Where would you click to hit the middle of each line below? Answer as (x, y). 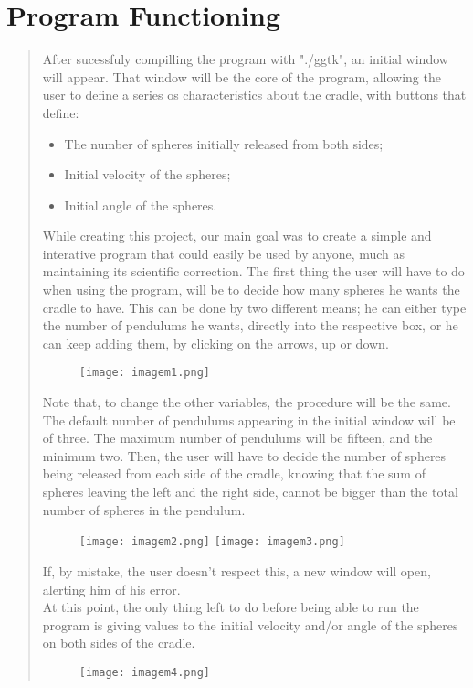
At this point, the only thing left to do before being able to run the (231, 607)
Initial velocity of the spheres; (147, 174)
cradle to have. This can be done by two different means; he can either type (254, 307)
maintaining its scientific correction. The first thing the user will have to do (253, 271)
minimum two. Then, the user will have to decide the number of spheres (244, 455)
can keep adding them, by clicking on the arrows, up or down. (215, 343)
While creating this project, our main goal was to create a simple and (237, 236)
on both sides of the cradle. (119, 643)
